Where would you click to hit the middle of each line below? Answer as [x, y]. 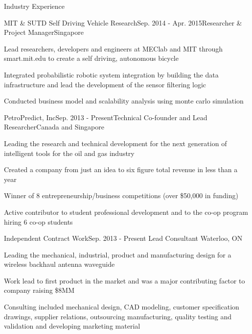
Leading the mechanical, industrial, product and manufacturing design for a [118, 254]
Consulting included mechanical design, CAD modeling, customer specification [122, 307]
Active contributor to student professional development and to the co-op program [126, 212]
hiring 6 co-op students [38, 221]
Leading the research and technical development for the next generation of [115, 143]
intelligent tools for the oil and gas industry [69, 153]
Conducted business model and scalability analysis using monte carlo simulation [124, 101]
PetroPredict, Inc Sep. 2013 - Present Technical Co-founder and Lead [106, 117]
